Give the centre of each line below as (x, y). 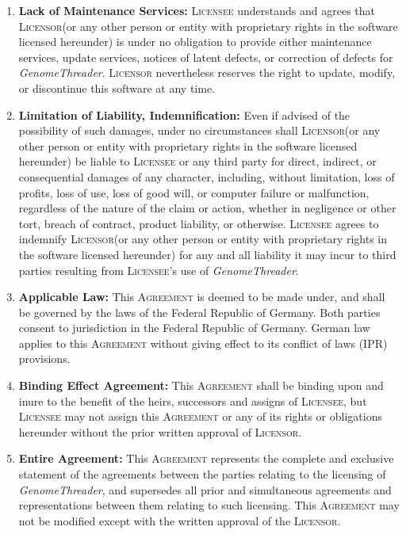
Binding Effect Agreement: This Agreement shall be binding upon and (201, 385)
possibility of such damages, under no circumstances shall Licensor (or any (199, 130)
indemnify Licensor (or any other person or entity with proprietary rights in (203, 239)
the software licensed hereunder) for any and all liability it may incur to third (207, 254)
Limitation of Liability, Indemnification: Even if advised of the (184, 114)
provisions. (44, 359)
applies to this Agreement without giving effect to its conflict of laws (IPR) (203, 343)
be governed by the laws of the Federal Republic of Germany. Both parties (199, 312)
